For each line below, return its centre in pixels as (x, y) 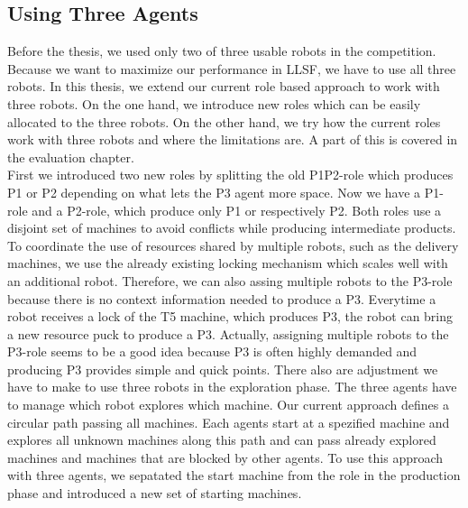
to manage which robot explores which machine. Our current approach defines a (228, 405)
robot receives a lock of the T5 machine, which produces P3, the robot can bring (230, 316)
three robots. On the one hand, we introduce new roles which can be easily (214, 103)
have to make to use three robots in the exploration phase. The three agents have (232, 387)
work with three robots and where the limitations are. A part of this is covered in (233, 139)
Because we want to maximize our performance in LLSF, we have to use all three (232, 68)
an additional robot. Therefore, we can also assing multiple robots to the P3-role (230, 280)
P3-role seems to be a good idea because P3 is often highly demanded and (212, 351)
